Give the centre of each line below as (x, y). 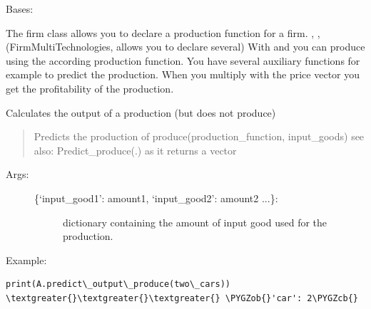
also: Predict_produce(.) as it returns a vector (135, 150)
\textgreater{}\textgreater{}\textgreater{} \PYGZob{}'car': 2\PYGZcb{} (182, 298)
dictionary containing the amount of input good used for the (195, 222)
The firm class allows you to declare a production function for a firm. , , (163, 32)
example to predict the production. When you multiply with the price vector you (183, 74)
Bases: (20, 9)
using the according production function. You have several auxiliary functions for (183, 60)
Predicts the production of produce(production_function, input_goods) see (199, 136)
